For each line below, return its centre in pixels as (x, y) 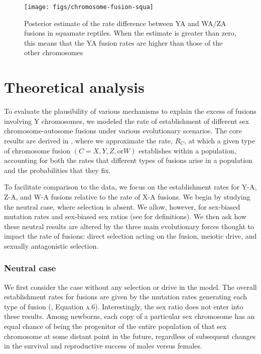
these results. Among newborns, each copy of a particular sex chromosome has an (129, 316)
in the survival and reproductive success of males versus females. (103, 346)
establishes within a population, (187, 150)
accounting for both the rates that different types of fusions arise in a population (128, 160)
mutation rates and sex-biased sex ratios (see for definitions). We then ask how (125, 216)
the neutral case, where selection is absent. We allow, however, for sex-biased (122, 206)
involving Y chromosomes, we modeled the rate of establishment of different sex (127, 121)
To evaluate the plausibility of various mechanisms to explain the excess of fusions (130, 111)
